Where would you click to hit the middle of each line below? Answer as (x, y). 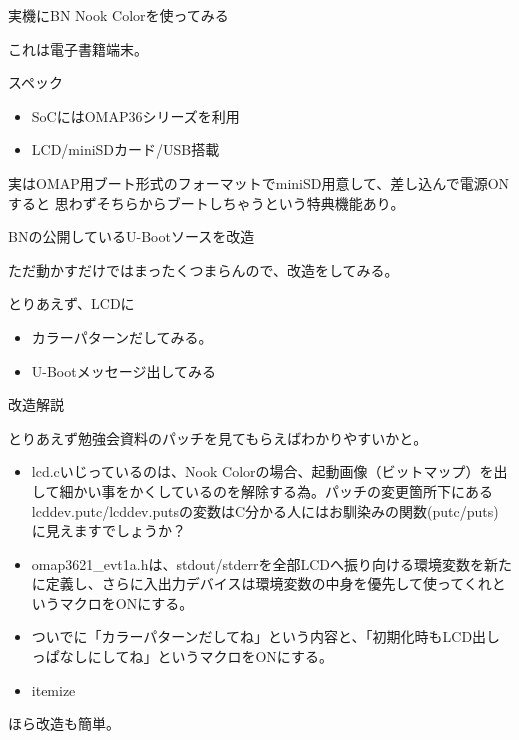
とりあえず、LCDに (71, 303)
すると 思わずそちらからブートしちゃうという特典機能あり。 (206, 202)
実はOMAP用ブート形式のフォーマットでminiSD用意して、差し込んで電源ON (259, 182)
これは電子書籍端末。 (78, 48)
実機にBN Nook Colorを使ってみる (118, 15)
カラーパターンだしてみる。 (122, 336)
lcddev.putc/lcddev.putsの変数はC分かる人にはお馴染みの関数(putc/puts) (265, 510)
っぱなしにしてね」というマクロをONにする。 (182, 656)
